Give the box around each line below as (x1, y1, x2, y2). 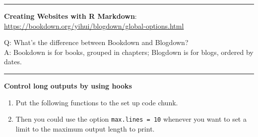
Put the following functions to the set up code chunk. (15, 97, 178, 107)
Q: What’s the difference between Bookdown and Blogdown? (4, 37, 189, 47)
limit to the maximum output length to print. (15, 123, 155, 134)
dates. (4, 56, 22, 67)
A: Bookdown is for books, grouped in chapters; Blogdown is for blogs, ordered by (4, 46, 254, 57)
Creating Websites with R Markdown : (4, 11, 137, 21)
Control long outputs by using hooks (4, 80, 132, 91)
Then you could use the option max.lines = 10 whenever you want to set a (15, 114, 247, 124)
